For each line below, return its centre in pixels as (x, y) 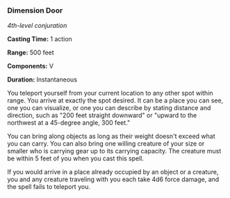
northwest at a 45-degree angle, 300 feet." (69, 123)
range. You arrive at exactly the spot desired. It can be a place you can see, (115, 100)
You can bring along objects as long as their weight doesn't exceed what (111, 136)
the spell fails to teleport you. (49, 187)
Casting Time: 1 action (40, 39)
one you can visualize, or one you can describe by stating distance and (109, 108)
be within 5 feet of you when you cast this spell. (76, 158)
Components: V (31, 66)
